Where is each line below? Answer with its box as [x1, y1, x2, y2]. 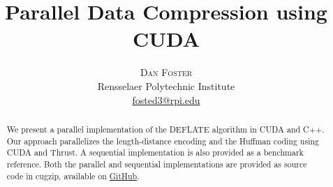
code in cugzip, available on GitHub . [6, 170, 140, 181]
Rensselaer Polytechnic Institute [97, 78, 235, 93]
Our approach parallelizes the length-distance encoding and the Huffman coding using [6, 135, 320, 147]
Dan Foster [140, 65, 193, 80]
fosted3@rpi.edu [132, 92, 200, 107]
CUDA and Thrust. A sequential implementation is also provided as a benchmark [6, 147, 304, 158]
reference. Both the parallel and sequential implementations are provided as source [6, 158, 307, 170]
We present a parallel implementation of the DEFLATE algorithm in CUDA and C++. [6, 123, 325, 135]
